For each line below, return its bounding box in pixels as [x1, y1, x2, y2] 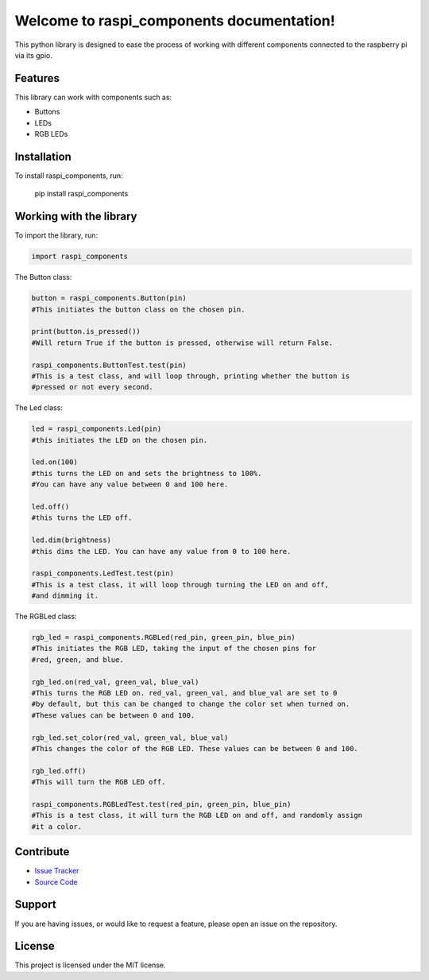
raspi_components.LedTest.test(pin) [31, 569, 175, 578]
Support [14, 898, 56, 912]
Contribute [14, 845, 70, 858]
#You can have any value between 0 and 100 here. [31, 480, 229, 489]
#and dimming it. [31, 591, 99, 600]
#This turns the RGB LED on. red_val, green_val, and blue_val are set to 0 [31, 688, 338, 698]
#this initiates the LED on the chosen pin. [31, 436, 208, 444]
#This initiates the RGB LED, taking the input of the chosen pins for [31, 644, 317, 653]
